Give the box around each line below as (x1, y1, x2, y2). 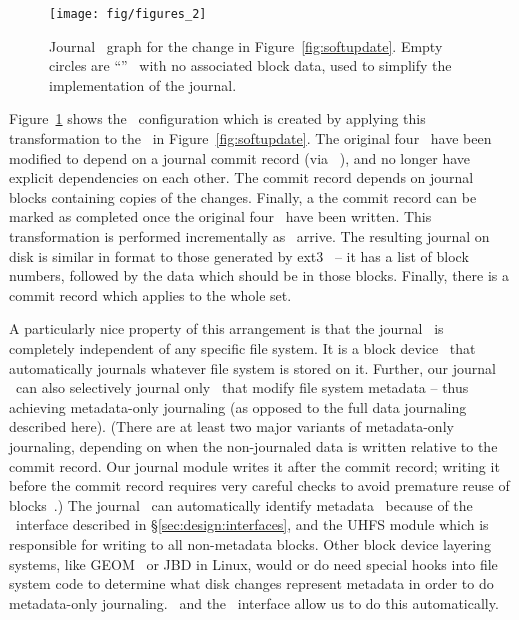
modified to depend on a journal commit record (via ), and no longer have (9, 147, 471, 168)
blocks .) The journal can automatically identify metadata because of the (9, 494, 473, 515)
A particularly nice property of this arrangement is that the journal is (9, 318, 444, 339)
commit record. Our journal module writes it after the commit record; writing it (9, 455, 500, 476)
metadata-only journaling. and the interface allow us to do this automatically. (9, 592, 499, 613)
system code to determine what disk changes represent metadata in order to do (9, 573, 494, 594)
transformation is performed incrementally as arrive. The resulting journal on (9, 226, 490, 246)
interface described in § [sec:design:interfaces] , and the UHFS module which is (15, 514, 489, 535)
